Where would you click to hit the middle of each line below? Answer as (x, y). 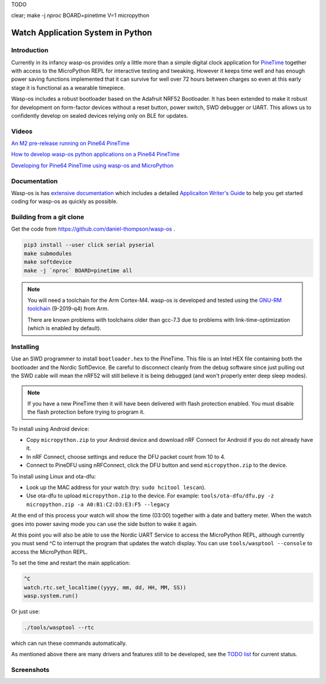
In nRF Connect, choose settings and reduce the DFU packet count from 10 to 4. (126, 456)
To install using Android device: (50, 429)
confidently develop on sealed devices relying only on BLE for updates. (100, 115)
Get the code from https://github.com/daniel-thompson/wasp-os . (93, 229)
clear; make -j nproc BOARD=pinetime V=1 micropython (80, 16)
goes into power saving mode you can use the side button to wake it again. (104, 524)
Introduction (30, 50)
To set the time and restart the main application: (71, 563)
